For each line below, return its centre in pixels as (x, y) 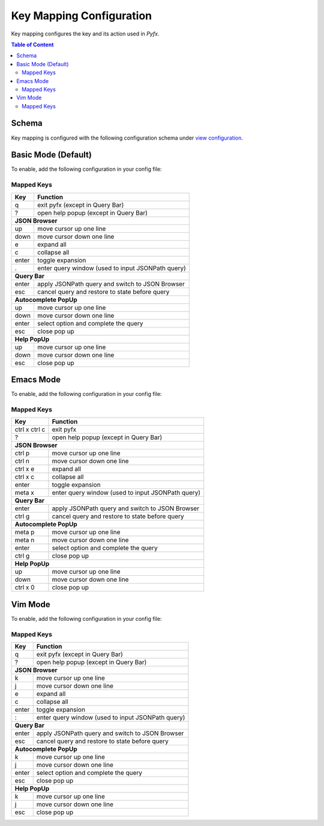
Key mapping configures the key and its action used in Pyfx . (85, 34)
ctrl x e (25, 469)
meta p (25, 532)
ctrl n (22, 461)
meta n (25, 540)
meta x (24, 493)
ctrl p (22, 453)
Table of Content (32, 45)
